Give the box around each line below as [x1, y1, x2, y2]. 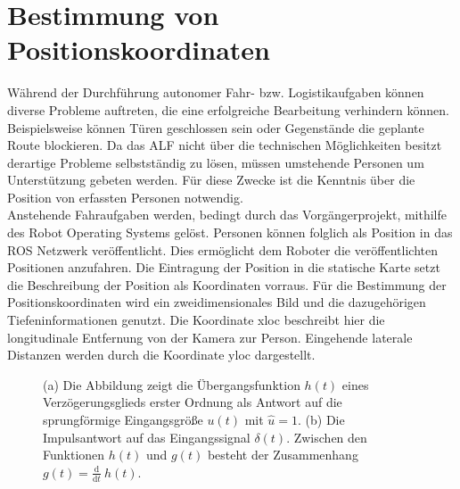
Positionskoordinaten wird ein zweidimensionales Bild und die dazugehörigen [7, 293, 426, 311]
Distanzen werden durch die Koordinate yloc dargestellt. [7, 345, 316, 364]
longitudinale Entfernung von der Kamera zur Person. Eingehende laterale [7, 327, 413, 346]
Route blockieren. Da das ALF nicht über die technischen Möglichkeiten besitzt [7, 136, 442, 154]
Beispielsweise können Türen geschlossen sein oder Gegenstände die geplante [7, 118, 424, 137]
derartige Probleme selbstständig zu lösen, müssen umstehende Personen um [7, 153, 424, 171]
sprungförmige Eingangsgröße [43, 410, 203, 428]
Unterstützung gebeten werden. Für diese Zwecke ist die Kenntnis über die [7, 170, 415, 189]
